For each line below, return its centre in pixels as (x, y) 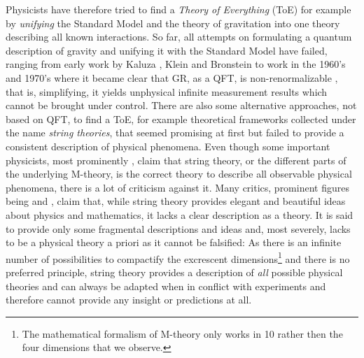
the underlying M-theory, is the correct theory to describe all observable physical (179, 174)
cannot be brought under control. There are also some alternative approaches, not (181, 105)
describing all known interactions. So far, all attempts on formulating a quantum (179, 37)
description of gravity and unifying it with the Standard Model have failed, (167, 50)
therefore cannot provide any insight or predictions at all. (129, 300)
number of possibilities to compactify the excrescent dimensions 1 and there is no (178, 257)
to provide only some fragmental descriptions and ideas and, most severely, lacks (178, 228)
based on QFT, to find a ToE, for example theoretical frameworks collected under (181, 119)
